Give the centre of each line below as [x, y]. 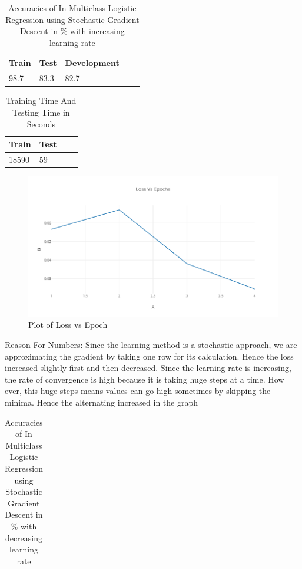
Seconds [41, 124]
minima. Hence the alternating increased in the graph [102, 402]
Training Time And [41, 101]
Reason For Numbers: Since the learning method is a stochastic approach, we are [151, 345]
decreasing [24, 537]
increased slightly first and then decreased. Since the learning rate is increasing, [148, 368]
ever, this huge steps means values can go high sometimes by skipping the [138, 391]
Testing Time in [41, 112]
